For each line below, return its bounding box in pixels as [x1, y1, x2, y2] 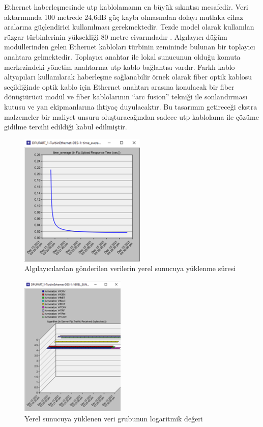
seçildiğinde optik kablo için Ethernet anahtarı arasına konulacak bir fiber [4, 81, 235, 92]
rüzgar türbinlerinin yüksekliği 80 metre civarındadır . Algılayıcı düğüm [4, 31, 227, 42]
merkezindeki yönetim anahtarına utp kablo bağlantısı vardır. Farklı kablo [4, 61, 235, 72]
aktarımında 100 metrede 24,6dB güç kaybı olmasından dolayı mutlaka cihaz [4, 11, 243, 22]
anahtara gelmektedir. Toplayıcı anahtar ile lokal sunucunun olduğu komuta [4, 51, 241, 62]
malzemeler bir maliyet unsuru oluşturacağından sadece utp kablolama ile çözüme [4, 111, 259, 122]
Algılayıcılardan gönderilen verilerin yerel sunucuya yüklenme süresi [24, 263, 236, 274]
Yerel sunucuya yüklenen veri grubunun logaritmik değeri [24, 413, 203, 423]
